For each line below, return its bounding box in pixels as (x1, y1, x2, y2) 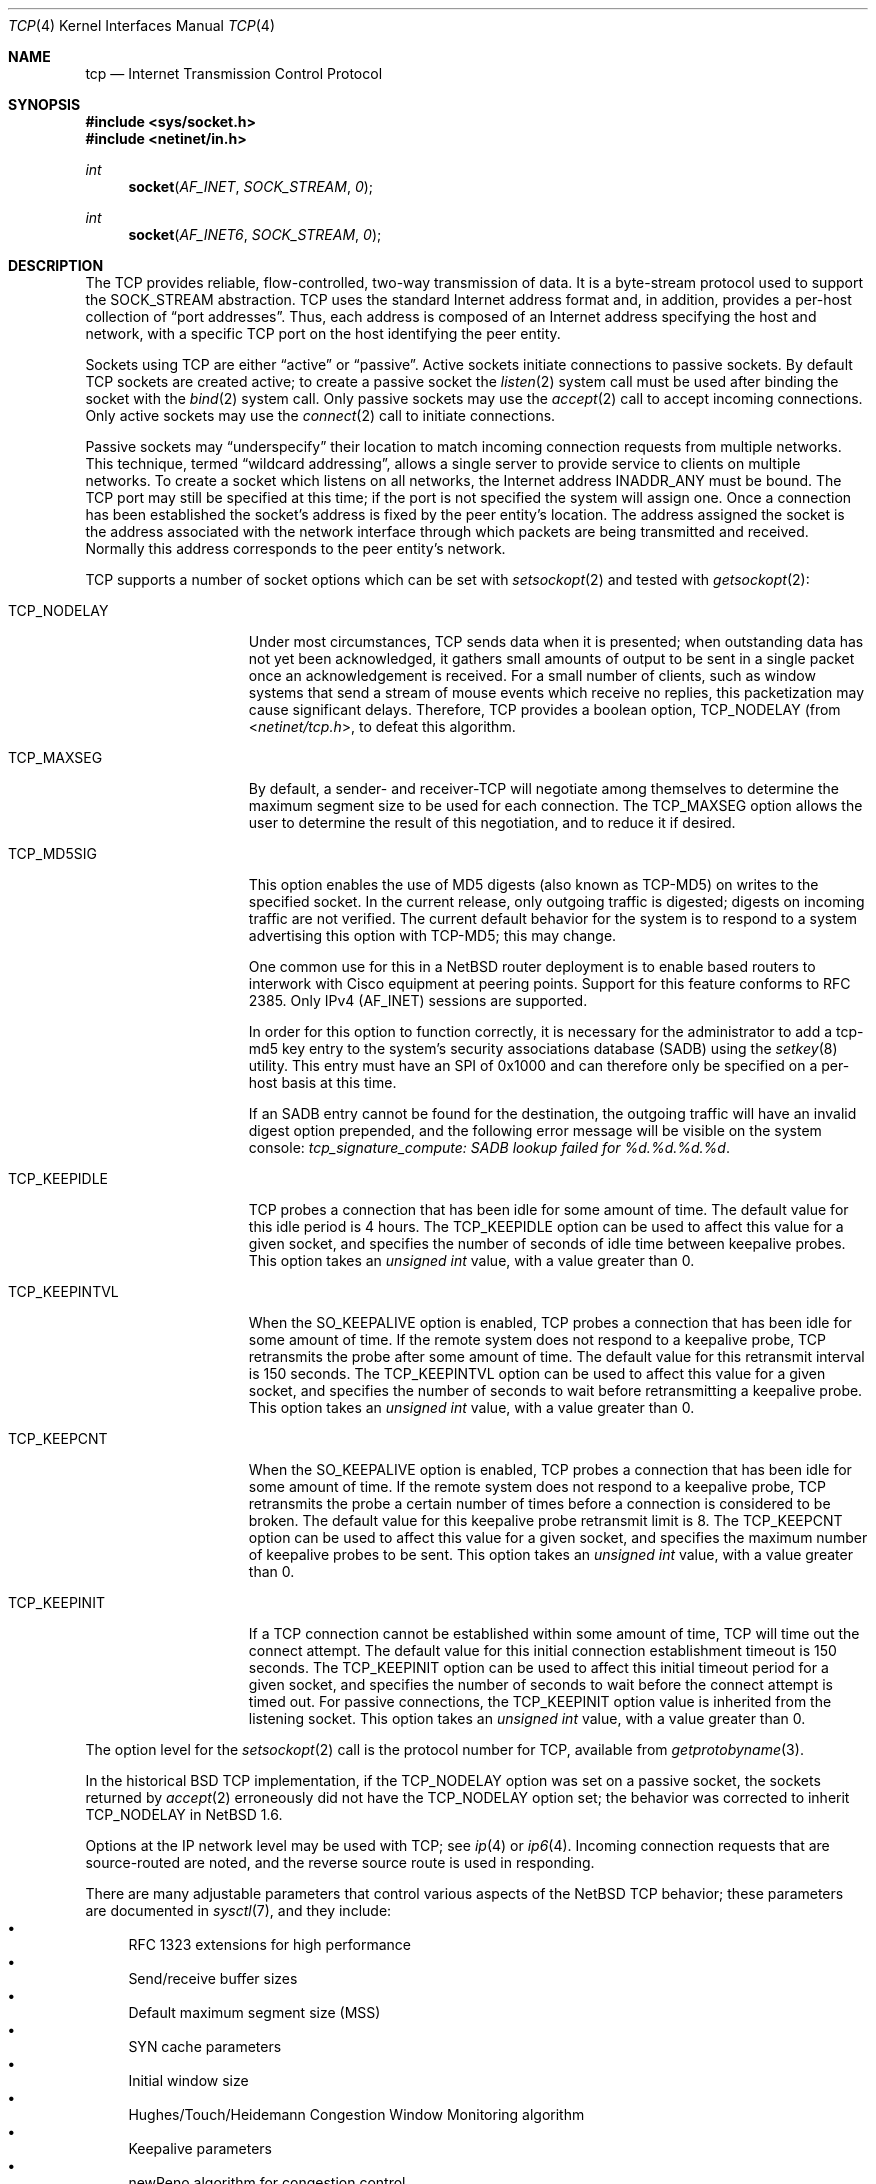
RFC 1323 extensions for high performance (128, 1936, 411, 1953)
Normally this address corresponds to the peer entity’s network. (85, 540, 506, 557)
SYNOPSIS (8, 96, 81, 113)
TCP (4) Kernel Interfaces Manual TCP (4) (8, 17, 276, 34)
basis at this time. (281, 1074, 397, 1091)
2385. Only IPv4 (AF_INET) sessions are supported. (248, 992, 588, 1009)
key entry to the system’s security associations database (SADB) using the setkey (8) (281, 1040, 838, 1057)
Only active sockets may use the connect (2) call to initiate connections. (85, 407, 556, 424)
